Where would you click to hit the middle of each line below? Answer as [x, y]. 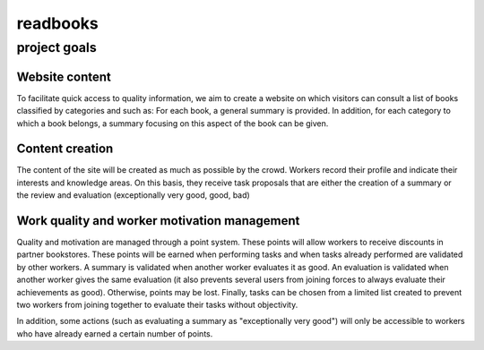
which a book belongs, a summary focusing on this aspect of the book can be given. [173, 123]
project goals [57, 47]
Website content [64, 77]
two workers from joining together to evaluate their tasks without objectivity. [157, 305]
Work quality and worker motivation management [158, 221]
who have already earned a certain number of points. [115, 333]
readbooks [57, 23]
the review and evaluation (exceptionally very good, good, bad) [133, 195]
